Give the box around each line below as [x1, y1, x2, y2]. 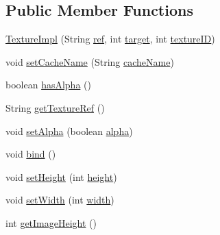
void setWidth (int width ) [5, 193, 114, 207]
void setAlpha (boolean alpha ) [5, 123, 133, 138]
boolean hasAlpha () [5, 77, 91, 92]
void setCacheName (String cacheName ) [5, 54, 174, 69]
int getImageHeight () [5, 215, 97, 230]
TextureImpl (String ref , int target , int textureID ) [5, 32, 215, 46]
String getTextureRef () [5, 100, 105, 114]
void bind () [5, 147, 56, 161]
